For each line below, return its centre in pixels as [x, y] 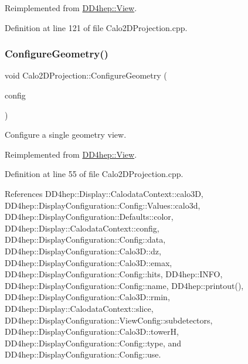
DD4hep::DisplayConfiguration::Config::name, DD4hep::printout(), [124, 285]
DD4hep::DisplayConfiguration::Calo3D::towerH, [92, 331]
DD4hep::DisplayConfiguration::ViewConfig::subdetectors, [109, 320]
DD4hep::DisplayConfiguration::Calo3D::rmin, [87, 297]
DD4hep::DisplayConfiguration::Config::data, [85, 239]
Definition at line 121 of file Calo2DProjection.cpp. [96, 27]
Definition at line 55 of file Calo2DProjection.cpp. [94, 174]
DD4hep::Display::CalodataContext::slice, [79, 308]
